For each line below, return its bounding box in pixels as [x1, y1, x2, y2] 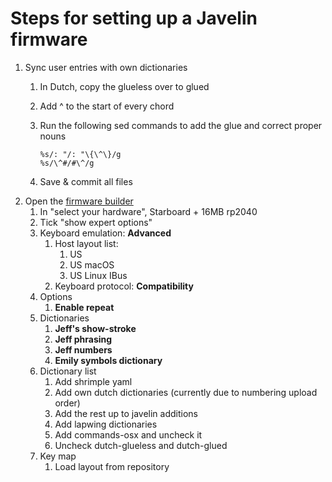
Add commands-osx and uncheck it [54, 428, 203, 441]
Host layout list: [54, 237, 119, 249]
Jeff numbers [54, 343, 113, 356]
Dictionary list [39, 365, 97, 377]
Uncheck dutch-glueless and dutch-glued [54, 439, 228, 451]
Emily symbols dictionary [54, 354, 163, 366]
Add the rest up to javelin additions [54, 407, 198, 419]
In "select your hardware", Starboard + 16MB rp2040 [39, 205, 258, 217]
